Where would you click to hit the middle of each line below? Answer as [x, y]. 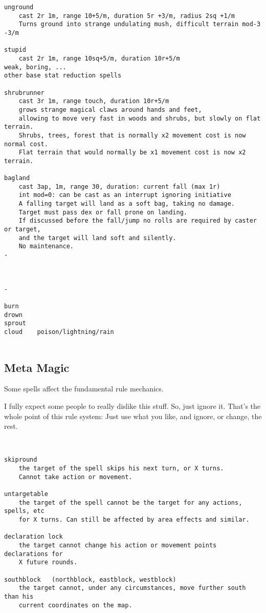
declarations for [34, 554]
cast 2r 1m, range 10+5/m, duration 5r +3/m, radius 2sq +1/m [127, 16]
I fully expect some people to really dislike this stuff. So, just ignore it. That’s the [132, 406]
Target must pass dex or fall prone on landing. [103, 212]
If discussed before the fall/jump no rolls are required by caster [138, 221]
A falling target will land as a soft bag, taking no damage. [127, 204]
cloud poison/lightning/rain [59, 332]
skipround [21, 460]
